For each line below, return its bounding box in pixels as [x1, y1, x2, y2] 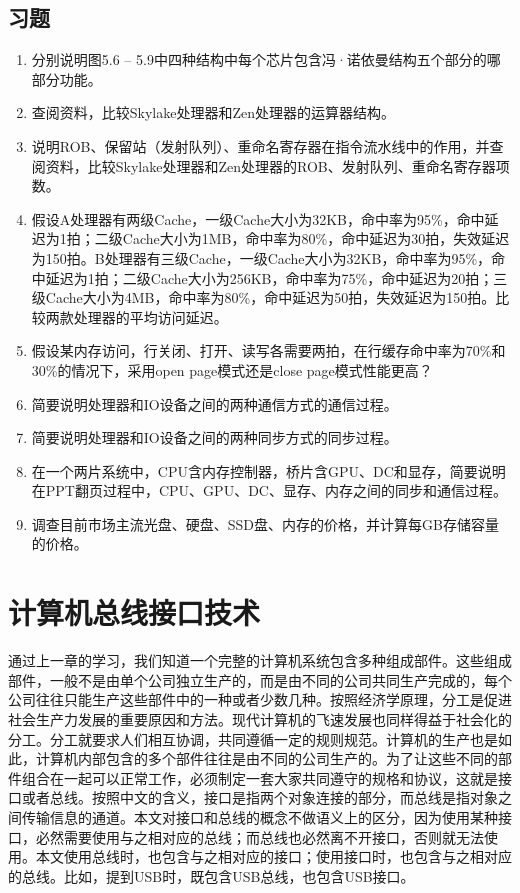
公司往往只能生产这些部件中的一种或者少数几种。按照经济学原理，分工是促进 [8, 689, 512, 710]
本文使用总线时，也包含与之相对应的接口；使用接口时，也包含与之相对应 [35, 846, 512, 867]
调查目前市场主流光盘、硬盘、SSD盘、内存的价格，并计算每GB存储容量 [31, 513, 499, 534]
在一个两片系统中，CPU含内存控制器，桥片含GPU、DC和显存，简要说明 [31, 460, 506, 481]
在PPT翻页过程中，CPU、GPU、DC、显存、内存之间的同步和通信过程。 [31, 480, 507, 501]
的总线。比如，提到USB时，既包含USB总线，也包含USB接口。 [8, 865, 415, 886]
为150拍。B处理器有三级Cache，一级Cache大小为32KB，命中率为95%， [31, 247, 492, 268]
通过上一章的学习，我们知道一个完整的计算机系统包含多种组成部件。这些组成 [8, 650, 512, 671]
